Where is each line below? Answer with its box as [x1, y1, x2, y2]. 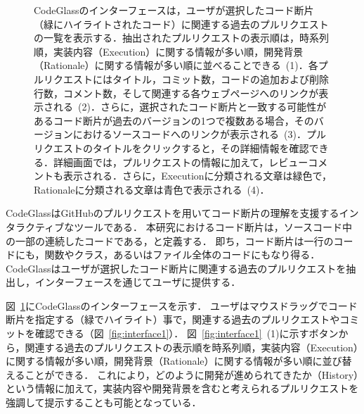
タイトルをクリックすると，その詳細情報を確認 [92, 140, 309, 155]
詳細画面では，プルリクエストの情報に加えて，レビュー [53, 154, 308, 169]
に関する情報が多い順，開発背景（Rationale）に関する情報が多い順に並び [6, 353, 342, 368]
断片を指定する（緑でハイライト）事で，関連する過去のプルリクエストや [6, 312, 340, 327]
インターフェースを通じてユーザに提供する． [34, 275, 241, 289]
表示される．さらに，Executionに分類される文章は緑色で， [63, 168, 332, 183]
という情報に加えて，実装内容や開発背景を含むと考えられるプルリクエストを [6, 381, 359, 396]
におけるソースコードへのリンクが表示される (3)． [72, 127, 306, 142]
